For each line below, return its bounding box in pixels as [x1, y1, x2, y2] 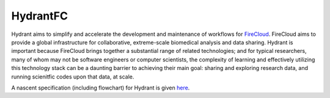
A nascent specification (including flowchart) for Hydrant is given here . [11, 84, 190, 91]
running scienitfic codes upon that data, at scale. [11, 73, 134, 80]
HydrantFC [11, 9, 68, 23]
